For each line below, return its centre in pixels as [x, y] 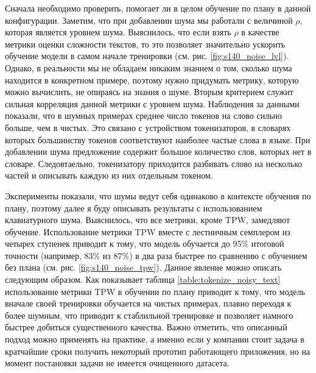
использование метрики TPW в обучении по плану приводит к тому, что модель [155, 291]
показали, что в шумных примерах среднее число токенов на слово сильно [144, 115]
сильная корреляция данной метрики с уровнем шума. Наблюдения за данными [152, 103]
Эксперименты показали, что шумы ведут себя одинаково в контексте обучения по [158, 195]
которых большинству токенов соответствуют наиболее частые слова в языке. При [158, 139]
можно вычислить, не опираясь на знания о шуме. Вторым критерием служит [149, 92]
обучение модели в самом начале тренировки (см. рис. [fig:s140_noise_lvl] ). [147, 56]
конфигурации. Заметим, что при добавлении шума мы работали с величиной [149, 20]
